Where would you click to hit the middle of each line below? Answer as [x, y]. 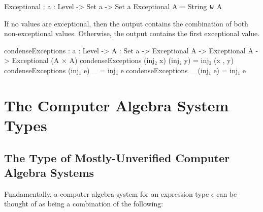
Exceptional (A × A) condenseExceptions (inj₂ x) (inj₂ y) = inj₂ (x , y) [123, 60]
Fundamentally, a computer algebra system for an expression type [107, 193]
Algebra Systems [49, 172]
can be [227, 193]
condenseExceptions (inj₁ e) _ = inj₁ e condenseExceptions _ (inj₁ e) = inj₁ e [125, 70]
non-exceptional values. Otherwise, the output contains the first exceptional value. [132, 33]
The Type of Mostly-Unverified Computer [117, 157]
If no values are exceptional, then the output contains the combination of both [126, 23]
